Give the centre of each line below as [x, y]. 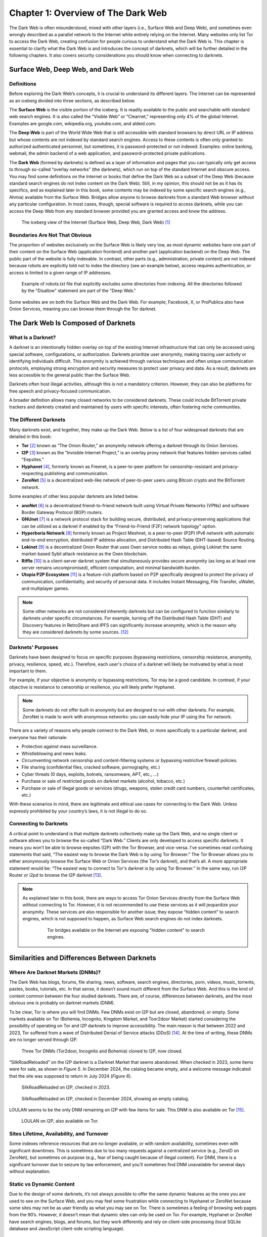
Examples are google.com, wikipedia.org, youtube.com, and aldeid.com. [83, 123]
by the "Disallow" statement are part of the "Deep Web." [79, 291]
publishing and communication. [77, 473]
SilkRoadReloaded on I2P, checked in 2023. [66, 1087]
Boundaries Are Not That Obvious [50, 235]
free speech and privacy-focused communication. [60, 391]
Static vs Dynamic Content [42, 1184]
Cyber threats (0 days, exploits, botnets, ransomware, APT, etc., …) [90, 774]
